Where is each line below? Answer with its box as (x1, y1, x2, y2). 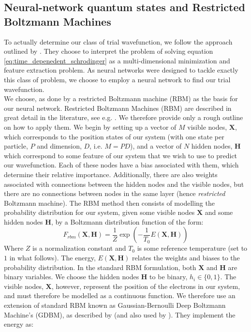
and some (205, 207, 233, 217)
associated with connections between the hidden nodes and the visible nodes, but (4, 179, 244, 189)
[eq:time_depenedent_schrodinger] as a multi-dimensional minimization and (4, 55, 230, 65)
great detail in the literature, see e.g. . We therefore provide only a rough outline (4, 112, 243, 122)
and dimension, (37, 141, 82, 151)
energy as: (4, 319, 34, 329)
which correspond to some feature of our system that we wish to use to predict (4, 150, 237, 160)
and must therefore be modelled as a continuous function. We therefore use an (4, 290, 236, 301)
